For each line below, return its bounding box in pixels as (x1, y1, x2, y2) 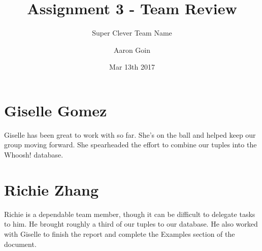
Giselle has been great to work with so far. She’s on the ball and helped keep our (4, 129, 256, 140)
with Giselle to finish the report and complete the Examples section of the (4, 228, 235, 239)
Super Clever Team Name (92, 27, 172, 38)
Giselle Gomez (4, 100, 107, 120)
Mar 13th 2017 (109, 61, 155, 72)
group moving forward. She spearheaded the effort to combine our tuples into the (4, 139, 257, 150)
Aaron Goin (113, 44, 151, 55)
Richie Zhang (4, 179, 99, 200)
